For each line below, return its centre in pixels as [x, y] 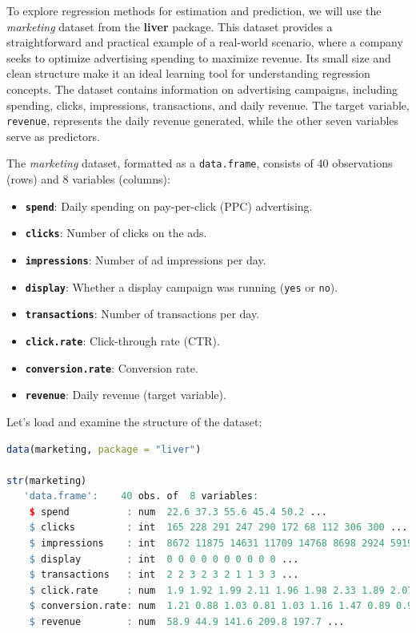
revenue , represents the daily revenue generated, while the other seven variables [203, 121]
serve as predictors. [53, 136]
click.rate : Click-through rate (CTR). [122, 340]
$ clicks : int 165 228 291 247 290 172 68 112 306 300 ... [218, 528]
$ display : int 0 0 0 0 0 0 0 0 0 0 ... [164, 559]
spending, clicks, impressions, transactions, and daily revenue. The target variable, [208, 105]
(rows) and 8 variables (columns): [88, 179]
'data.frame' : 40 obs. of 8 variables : [141, 496]
